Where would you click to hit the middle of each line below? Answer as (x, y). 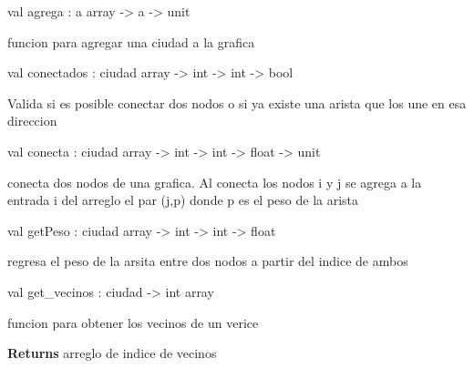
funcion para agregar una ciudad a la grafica (131, 41)
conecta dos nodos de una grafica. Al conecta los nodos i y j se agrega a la (215, 182)
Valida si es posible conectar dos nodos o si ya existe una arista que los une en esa (237, 102)
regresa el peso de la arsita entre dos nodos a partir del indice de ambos (208, 261)
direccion (32, 121)
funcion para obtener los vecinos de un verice (133, 322)
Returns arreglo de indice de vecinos (112, 353)
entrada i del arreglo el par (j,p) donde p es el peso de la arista (183, 200)
